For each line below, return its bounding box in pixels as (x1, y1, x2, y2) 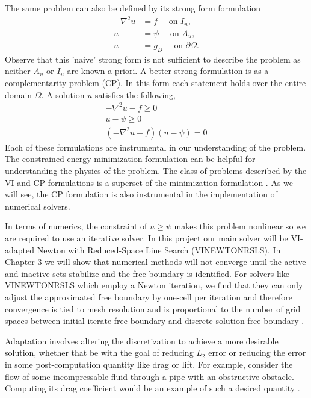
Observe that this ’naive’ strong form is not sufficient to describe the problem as (5, 52, 301, 65)
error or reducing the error (208, 346, 306, 359)
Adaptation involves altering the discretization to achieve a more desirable (5, 334, 279, 347)
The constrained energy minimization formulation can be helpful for (5, 152, 256, 165)
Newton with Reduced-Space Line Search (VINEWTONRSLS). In (37, 243, 281, 256)
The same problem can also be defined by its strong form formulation (5, 2, 261, 14)
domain (5, 88, 32, 101)
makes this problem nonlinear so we (174, 220, 306, 232)
